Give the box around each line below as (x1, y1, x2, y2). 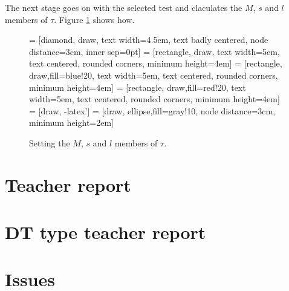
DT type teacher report (5, 220, 206, 244)
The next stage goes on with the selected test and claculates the (5, 1, 242, 13)
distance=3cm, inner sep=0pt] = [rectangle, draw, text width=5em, (29, 45, 280, 57)
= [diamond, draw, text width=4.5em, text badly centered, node (29, 33, 268, 46)
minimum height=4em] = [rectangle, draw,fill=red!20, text (29, 80, 246, 93)
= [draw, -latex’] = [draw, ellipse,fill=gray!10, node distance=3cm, (29, 104, 276, 117)
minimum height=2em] (29, 116, 114, 129)
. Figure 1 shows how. (54, 13, 135, 25)
